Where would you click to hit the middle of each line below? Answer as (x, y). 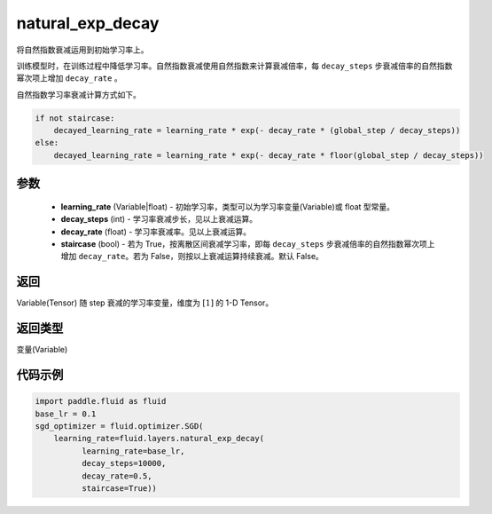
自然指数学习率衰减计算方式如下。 (78, 94)
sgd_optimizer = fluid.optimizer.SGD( (119, 427)
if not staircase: (75, 118)
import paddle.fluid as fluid (101, 401)
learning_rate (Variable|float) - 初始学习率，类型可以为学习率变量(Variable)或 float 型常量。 (227, 206)
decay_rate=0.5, (117, 476)
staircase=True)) (119, 488)
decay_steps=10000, (124, 463)
